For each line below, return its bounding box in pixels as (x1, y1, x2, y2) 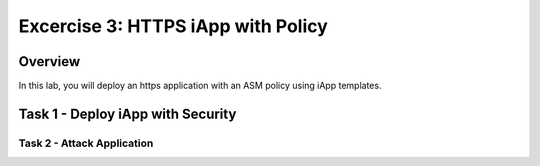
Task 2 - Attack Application (18, 136, 154, 150)
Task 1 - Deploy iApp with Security (18, 105, 237, 122)
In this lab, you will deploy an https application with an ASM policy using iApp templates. (18, 80, 382, 92)
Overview (18, 53, 81, 70)
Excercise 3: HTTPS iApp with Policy (18, 15, 329, 37)
